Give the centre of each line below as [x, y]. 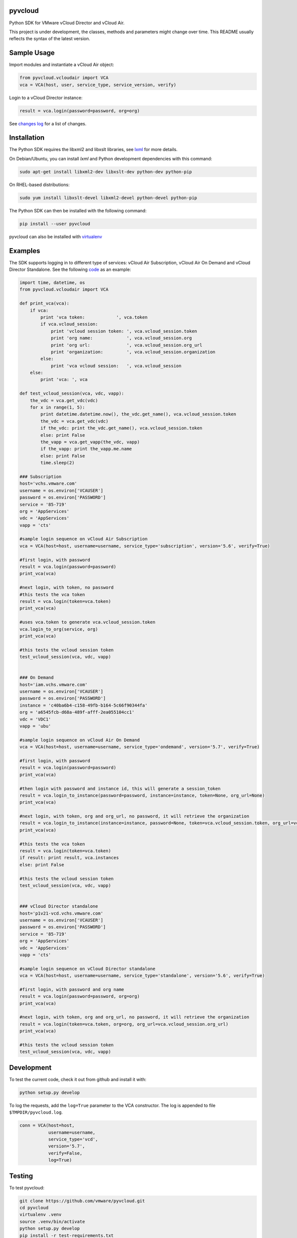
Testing [21, 1176]
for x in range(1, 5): [57, 408]
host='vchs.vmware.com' [49, 484]
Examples [25, 251]
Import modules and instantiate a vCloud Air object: [62, 65]
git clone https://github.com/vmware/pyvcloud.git [82, 1201]
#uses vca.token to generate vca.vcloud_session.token [87, 622]
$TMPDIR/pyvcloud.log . [36, 1112]
